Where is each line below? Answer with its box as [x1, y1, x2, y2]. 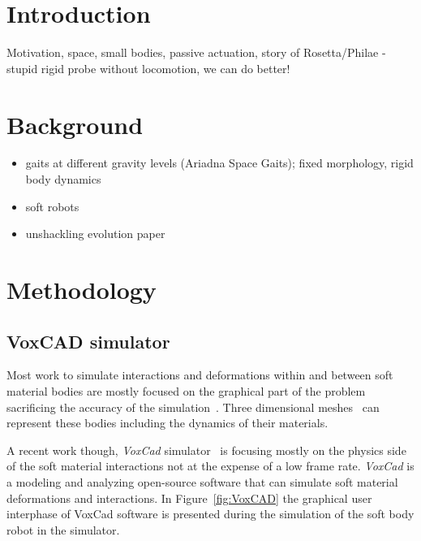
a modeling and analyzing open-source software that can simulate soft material [6, 473, 398, 490]
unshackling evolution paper [25, 225, 165, 242]
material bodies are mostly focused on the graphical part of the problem [6, 382, 366, 399]
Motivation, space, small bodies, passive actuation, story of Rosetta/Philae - [6, 44, 386, 61]
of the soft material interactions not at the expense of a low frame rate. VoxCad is [6, 457, 415, 474]
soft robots [25, 197, 79, 214]
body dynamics [25, 171, 101, 188]
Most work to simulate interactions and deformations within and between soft [6, 366, 393, 383]
